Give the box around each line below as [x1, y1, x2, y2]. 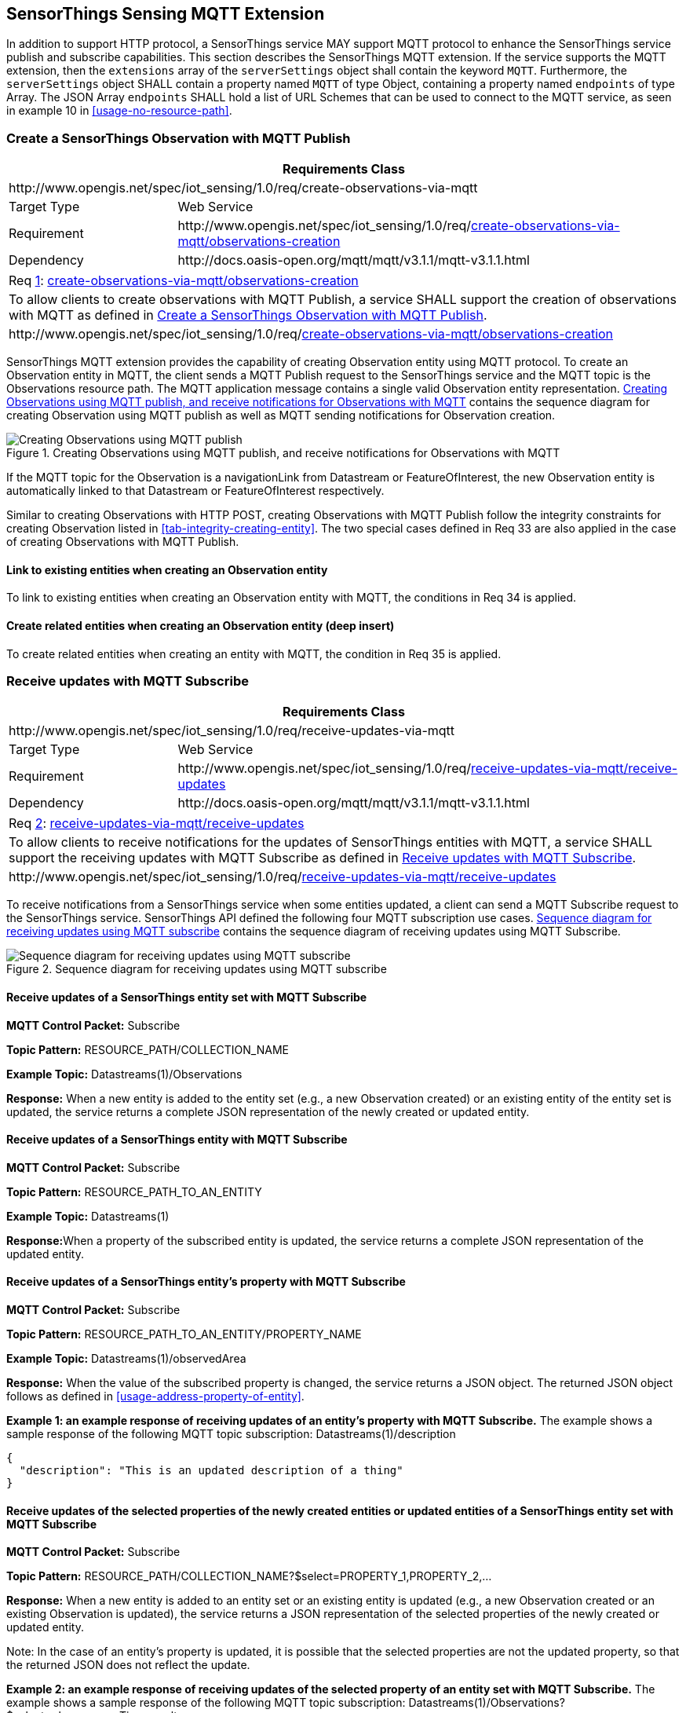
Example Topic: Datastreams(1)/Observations [6, 1067, 243, 1081]
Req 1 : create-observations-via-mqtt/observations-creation [9, 273, 359, 289]
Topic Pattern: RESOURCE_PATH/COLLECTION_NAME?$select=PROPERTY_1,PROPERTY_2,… [6, 1569, 492, 1583]
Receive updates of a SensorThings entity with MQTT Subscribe [6, 1133, 348, 1147]
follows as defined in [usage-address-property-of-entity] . [6, 1389, 305, 1404]
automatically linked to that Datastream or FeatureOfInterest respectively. [6, 484, 385, 498]
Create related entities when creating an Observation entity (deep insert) [6, 619, 395, 632]
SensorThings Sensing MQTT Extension [6, 4, 325, 24]
